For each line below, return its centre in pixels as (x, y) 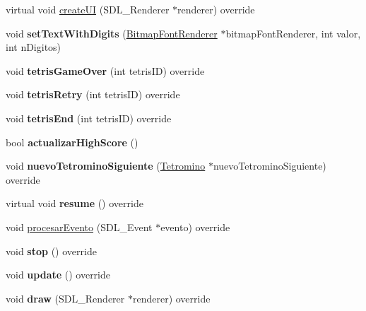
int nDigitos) (34, 47)
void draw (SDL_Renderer (65, 298)
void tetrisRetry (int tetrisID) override (93, 94)
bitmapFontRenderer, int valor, (293, 33)
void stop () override (51, 251)
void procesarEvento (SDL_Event (79, 227)
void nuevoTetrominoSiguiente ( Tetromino (106, 166)
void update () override (58, 275)
